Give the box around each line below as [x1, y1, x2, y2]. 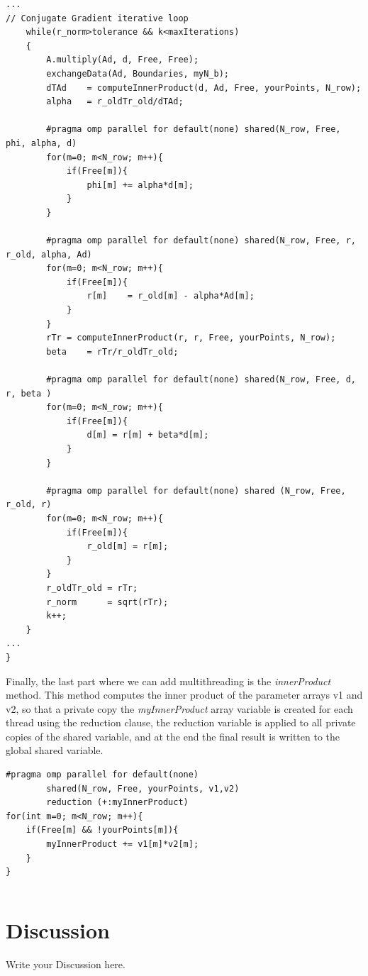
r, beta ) [6, 388, 52, 399]
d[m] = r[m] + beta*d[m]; [87, 430, 209, 440]
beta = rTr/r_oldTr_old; [46, 346, 179, 357]
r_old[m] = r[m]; [87, 541, 169, 552]
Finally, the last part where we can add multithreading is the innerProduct [6, 673, 331, 688]
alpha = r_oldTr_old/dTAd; [46, 96, 184, 107]
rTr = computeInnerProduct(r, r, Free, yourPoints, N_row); [46, 333, 336, 343]
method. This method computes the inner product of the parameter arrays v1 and [6, 687, 363, 702]
